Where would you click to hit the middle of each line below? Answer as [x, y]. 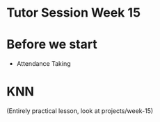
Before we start [52, 45]
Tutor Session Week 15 [73, 13]
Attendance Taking [43, 64]
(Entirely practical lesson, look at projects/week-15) [80, 111]
